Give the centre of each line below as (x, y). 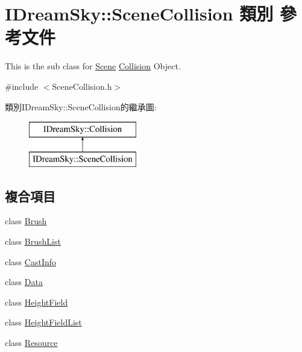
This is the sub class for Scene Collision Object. (93, 66)
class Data (24, 282)
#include (22, 86)
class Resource (31, 343)
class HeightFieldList (43, 322)
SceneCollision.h (82, 86)
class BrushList (33, 241)
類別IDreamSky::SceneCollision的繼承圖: (81, 106)
